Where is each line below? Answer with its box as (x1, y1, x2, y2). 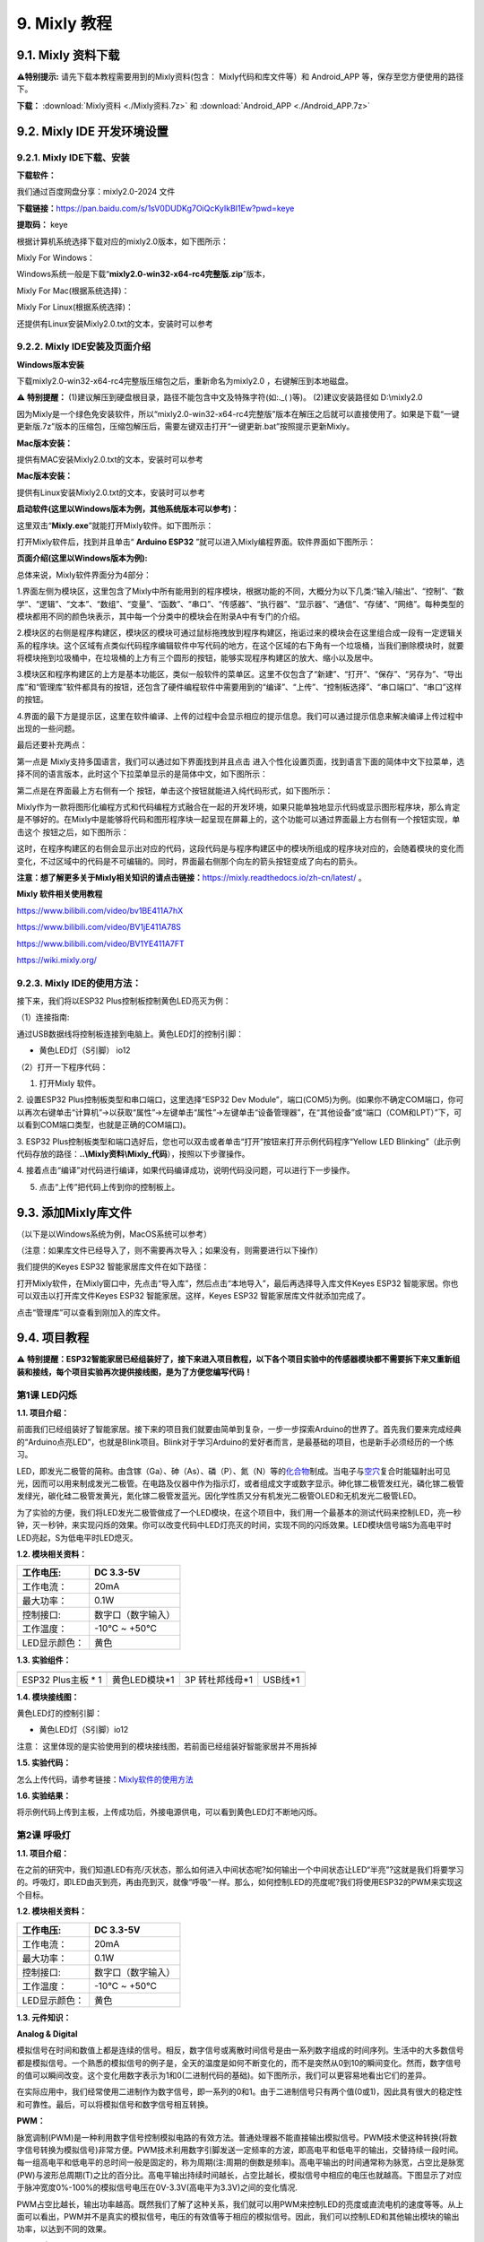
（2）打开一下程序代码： (16, 1061, 108, 1072)
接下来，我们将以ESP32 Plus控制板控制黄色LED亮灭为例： (16, 995, 231, 1006)
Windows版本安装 (16, 359, 84, 369)
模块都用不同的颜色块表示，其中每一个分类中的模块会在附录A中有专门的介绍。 (16, 611, 305, 621)
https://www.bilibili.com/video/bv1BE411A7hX (16, 905, 184, 916)
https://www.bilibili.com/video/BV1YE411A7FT (16, 938, 186, 949)
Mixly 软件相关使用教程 (16, 889, 103, 899)
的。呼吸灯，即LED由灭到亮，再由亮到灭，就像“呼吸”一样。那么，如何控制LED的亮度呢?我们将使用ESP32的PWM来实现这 (16, 1877, 463, 1888)
